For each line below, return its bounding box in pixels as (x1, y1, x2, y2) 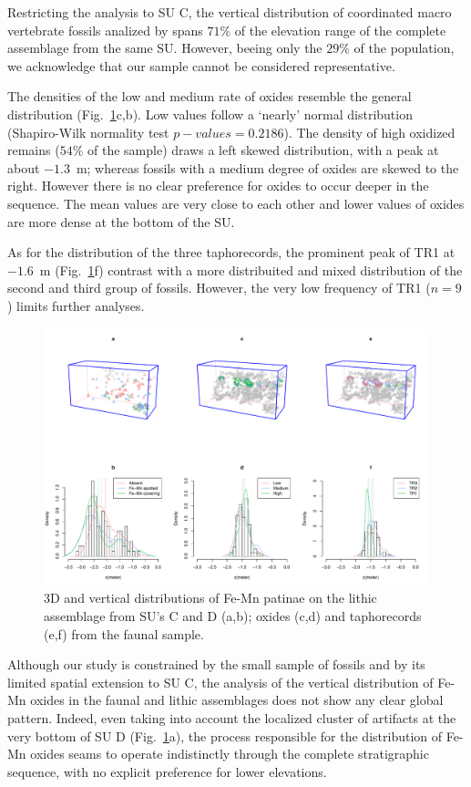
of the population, (353, 38, 455, 57)
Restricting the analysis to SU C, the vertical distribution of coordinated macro (7, 3, 452, 21)
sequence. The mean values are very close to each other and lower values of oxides (7, 193, 465, 212)
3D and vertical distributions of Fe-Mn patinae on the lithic (44, 588, 377, 607)
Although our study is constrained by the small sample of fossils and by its (7, 655, 425, 674)
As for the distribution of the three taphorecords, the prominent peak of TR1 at (7, 243, 456, 262)
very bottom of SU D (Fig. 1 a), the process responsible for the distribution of (7, 726, 443, 745)
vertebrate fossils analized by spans (7, 20, 203, 39)
